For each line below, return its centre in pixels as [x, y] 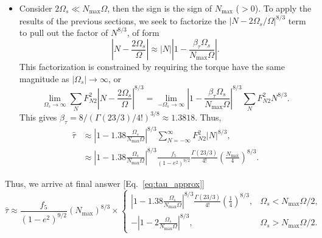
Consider [36, 8]
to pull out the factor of [64, 32]
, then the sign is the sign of [160, 8]
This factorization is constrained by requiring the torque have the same [152, 67]
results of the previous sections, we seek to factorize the [123, 20]
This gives [38, 117]
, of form [143, 32]
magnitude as [44, 78]
